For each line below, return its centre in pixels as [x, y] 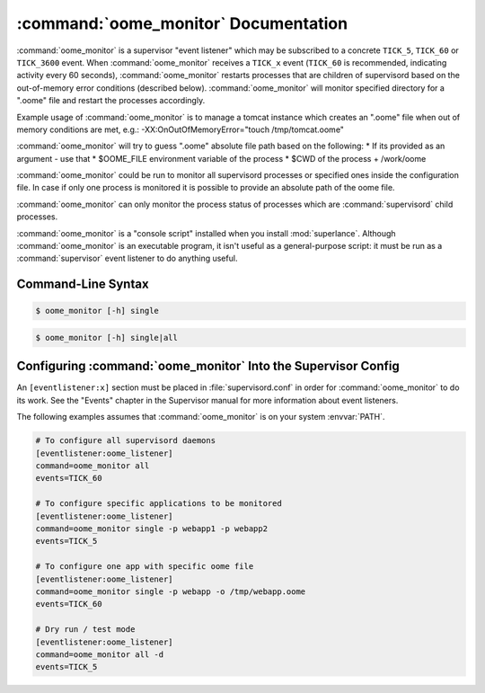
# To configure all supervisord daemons [125, 441]
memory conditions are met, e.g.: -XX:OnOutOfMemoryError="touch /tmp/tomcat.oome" [181, 129]
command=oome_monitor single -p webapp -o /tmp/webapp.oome [171, 591]
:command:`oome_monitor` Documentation [182, 23]
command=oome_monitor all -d [100, 654]
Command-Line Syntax [83, 284]
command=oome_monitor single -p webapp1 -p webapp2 [152, 529]
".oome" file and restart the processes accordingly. [111, 101]
